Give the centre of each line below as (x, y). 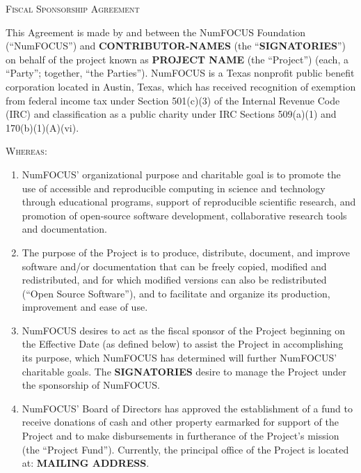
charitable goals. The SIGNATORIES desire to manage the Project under (184, 371)
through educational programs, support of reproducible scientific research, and (189, 202)
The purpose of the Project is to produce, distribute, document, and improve (186, 252)
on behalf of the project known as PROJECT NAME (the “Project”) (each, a (177, 59)
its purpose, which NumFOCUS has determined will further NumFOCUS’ (179, 358)
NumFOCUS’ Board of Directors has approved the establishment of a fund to (187, 408)
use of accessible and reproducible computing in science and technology (174, 188)
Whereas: (26, 151)
